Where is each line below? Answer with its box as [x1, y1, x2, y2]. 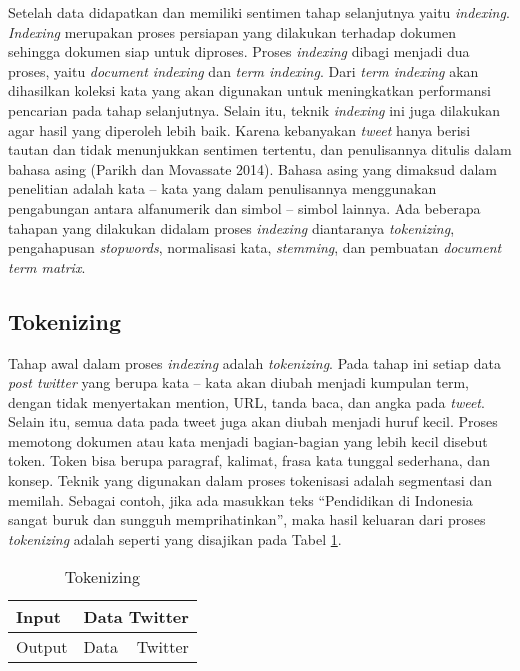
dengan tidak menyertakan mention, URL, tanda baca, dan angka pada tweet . [8, 391, 485, 412]
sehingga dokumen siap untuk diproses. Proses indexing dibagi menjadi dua [8, 41, 470, 62]
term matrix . [8, 256, 86, 277]
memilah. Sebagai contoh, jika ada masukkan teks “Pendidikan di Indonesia [8, 489, 473, 510]
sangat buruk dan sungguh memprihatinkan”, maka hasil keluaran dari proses [8, 509, 486, 530]
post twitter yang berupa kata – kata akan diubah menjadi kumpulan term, [8, 372, 470, 393]
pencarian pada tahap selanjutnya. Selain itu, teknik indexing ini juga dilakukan [8, 99, 501, 120]
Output [16, 635, 68, 659]
